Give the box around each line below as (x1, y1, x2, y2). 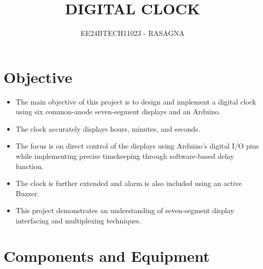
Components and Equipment (4, 245, 210, 266)
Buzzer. (15, 188, 39, 198)
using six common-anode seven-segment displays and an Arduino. (15, 106, 221, 117)
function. (15, 160, 43, 171)
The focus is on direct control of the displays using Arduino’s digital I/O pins (15, 140, 259, 151)
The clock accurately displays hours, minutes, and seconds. (15, 123, 201, 134)
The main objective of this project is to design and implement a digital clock (15, 96, 256, 107)
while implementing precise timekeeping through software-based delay (15, 151, 234, 161)
